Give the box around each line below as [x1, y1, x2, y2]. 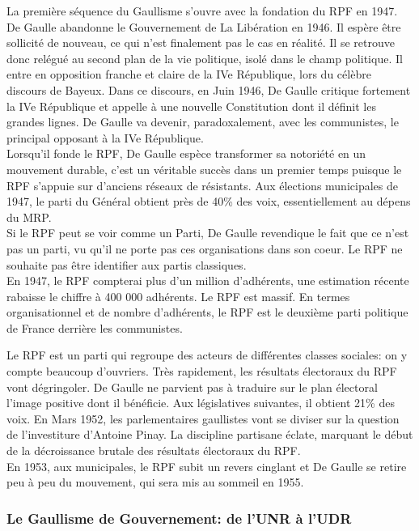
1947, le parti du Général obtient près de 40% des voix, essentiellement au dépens [6, 193, 411, 210]
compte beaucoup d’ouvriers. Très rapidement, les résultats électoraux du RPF [6, 363, 397, 380]
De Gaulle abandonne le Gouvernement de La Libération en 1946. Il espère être [6, 18, 401, 35]
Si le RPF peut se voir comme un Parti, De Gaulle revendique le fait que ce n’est [6, 224, 409, 241]
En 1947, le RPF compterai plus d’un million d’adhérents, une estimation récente [6, 272, 409, 289]
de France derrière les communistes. [6, 319, 183, 336]
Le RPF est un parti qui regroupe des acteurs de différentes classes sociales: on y [6, 346, 408, 363]
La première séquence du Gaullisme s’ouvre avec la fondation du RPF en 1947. [6, 2, 398, 19]
